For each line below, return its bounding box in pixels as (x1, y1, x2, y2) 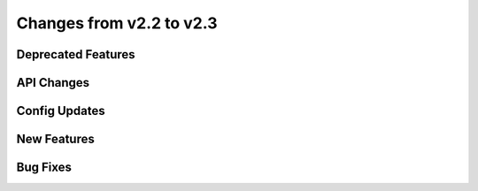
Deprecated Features (16, 47, 136, 62)
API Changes (16, 75, 90, 90)
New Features (16, 132, 95, 147)
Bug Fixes (16, 160, 73, 175)
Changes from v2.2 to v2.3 (16, 13, 218, 33)
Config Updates (16, 103, 105, 118)
